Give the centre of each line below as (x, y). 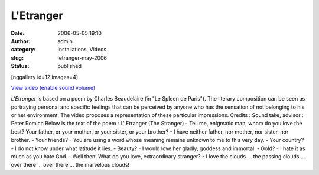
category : (23, 50)
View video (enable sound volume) (53, 87)
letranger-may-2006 (82, 58)
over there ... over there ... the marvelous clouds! (70, 165)
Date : (18, 33)
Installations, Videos (82, 50)
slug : (17, 58)
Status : (20, 66)
